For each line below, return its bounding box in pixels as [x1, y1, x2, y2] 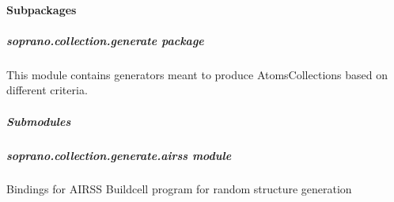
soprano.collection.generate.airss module [6, 147, 232, 163]
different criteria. [6, 82, 88, 98]
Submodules [6, 112, 71, 129]
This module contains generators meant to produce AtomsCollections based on [6, 66, 388, 82]
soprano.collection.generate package [6, 32, 204, 48]
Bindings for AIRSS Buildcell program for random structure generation [6, 181, 352, 197]
